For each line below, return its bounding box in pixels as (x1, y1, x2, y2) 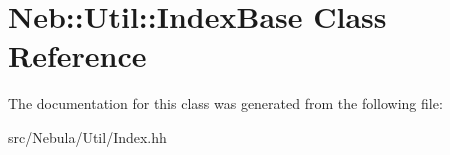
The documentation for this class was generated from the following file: (8, 93, 443, 114)
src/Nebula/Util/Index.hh (8, 126, 167, 147)
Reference (8, 35, 147, 76)
